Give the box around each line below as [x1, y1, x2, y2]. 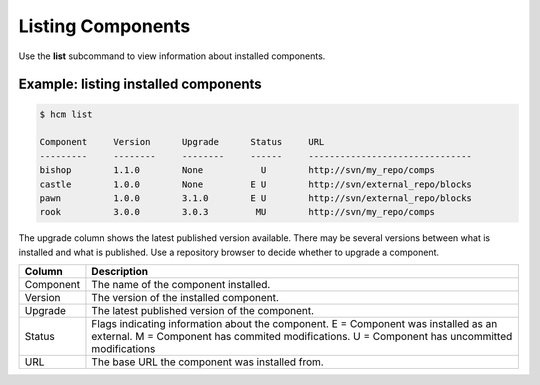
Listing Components [18, 15, 191, 37]
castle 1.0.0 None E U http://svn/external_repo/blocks [39, 178, 472, 190]
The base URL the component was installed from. [91, 355, 324, 369]
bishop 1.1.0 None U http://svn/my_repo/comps [39, 165, 435, 176]
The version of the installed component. [91, 291, 280, 305]
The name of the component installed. [91, 278, 271, 292]
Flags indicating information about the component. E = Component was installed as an [91, 317, 498, 331]
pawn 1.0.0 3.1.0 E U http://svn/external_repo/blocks [39, 192, 472, 204]
